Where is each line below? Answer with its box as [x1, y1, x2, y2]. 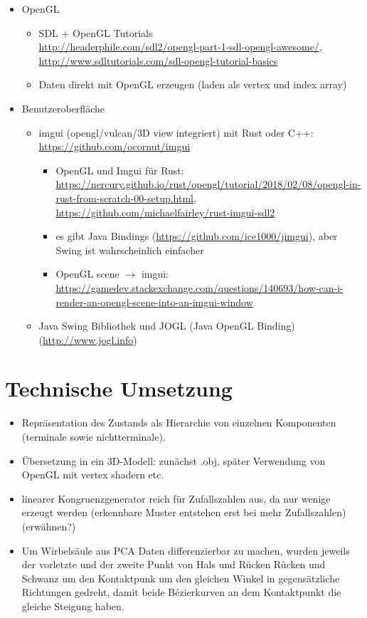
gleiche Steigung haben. [21, 598, 124, 613]
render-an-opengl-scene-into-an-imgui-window [55, 294, 253, 309]
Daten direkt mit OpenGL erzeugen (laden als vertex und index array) [38, 77, 347, 92]
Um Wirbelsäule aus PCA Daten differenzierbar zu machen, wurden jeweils [21, 543, 350, 557]
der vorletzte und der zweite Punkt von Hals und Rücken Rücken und [21, 557, 326, 572]
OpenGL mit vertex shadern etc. [21, 467, 164, 482]
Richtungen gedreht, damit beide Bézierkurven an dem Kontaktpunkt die [21, 585, 341, 599]
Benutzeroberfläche [21, 100, 105, 115]
